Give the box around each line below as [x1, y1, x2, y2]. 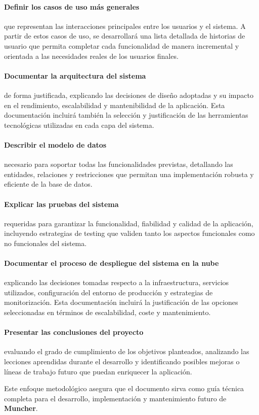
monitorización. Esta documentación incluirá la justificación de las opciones [4, 297, 238, 307]
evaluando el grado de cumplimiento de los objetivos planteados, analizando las [4, 346, 249, 357]
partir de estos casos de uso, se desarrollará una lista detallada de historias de [4, 30, 245, 41]
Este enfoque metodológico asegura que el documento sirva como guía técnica [4, 383, 244, 394]
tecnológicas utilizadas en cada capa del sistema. [4, 119, 154, 130]
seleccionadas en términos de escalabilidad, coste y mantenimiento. [4, 307, 211, 318]
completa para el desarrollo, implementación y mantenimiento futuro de [4, 393, 227, 403]
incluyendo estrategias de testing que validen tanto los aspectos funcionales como [4, 228, 255, 238]
